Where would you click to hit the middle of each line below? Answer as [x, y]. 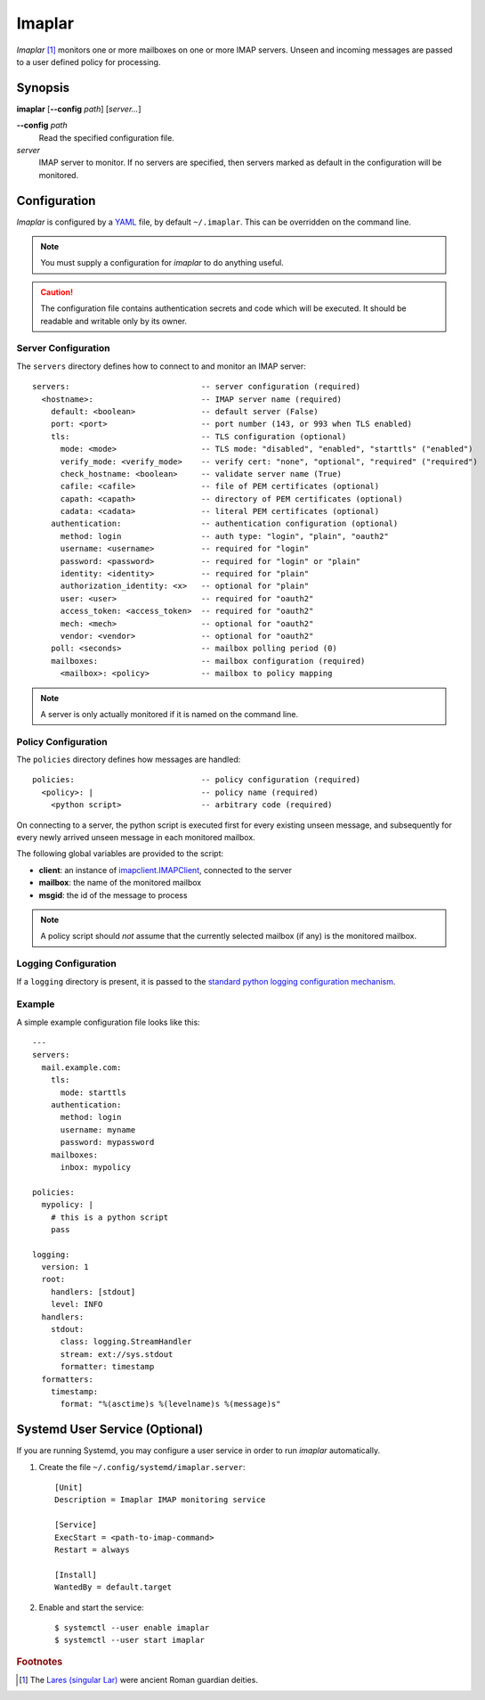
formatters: [67, 1379]
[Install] [76, 1574]
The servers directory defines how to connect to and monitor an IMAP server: [161, 366]
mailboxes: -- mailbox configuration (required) [208, 661]
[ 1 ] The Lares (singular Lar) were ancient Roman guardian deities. [138, 1680]
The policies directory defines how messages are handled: [129, 760]
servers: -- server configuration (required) [197, 387]
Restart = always [92, 1550]
